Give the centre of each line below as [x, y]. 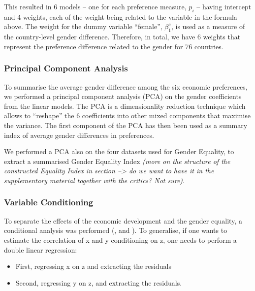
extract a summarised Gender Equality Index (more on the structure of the [117, 161]
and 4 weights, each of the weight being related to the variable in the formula [121, 16]
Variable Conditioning [49, 202]
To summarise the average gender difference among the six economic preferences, [126, 86]
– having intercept [224, 6]
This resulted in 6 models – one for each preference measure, [95, 6]
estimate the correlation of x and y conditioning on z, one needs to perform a [120, 240]
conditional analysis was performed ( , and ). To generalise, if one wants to [116, 230]
